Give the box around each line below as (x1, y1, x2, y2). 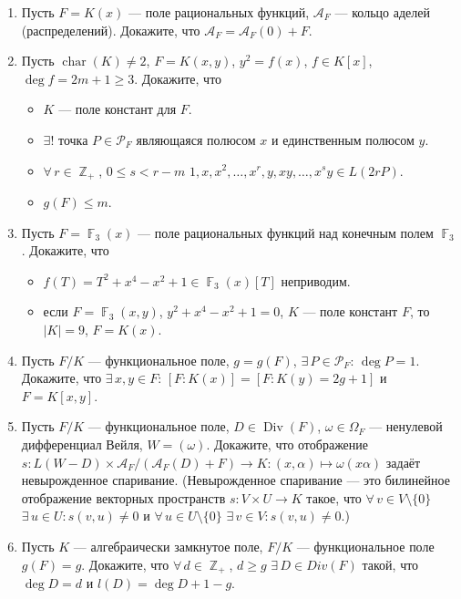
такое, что (306, 488, 362, 507)
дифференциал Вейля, (21, 434, 143, 453)
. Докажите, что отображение (206, 434, 369, 453)
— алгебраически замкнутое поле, (73, 536, 263, 555)
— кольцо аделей (334, 3, 430, 21)
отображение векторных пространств (21, 488, 226, 507)
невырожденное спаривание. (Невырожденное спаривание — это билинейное (21, 470, 450, 490)
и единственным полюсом (271, 129, 415, 149)
